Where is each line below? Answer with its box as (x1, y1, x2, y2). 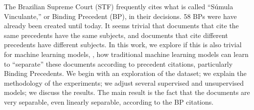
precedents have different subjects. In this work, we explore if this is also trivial (4, 39, 242, 50)
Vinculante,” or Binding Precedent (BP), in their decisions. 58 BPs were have (4, 11, 237, 21)
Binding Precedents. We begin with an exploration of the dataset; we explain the (4, 68, 247, 78)
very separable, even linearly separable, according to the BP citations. (4, 96, 214, 107)
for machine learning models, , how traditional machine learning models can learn (4, 49, 249, 59)
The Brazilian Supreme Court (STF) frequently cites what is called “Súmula (4, 1, 233, 11)
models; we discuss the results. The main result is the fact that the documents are (4, 87, 250, 97)
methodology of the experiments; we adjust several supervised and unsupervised (4, 77, 244, 88)
